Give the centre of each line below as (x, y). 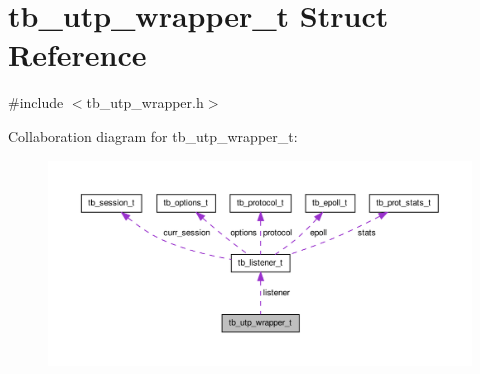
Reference (77, 54)
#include (36, 102)
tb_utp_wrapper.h (145, 102)
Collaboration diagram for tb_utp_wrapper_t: (153, 135)
